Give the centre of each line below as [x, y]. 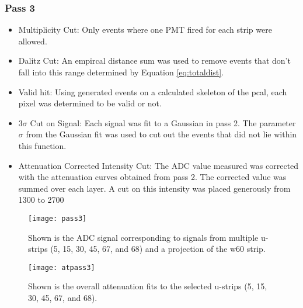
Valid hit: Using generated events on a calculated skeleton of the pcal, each [153, 91]
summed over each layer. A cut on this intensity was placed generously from [154, 188]
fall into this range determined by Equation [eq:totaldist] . [121, 72]
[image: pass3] [58, 218]
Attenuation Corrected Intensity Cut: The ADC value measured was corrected [159, 165]
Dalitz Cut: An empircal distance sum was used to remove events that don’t [154, 60]
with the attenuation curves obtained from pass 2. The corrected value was [152, 177]
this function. [42, 145]
